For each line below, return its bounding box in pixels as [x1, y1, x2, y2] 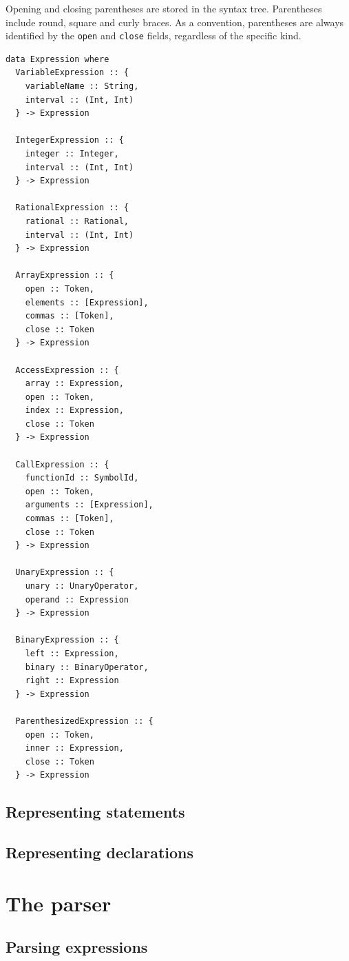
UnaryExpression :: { [15, 567, 114, 578]
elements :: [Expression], [25, 297, 149, 307]
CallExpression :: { [15, 459, 109, 469]
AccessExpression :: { [15, 365, 119, 375]
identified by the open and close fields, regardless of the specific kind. [6, 28, 302, 43]
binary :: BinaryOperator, [25, 662, 149, 672]
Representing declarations [6, 842, 194, 863]
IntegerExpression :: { [15, 135, 124, 145]
